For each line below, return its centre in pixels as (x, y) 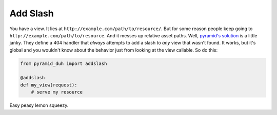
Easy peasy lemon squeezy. (39, 105)
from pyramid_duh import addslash (64, 63)
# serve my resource (57, 92)
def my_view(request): (49, 85)
